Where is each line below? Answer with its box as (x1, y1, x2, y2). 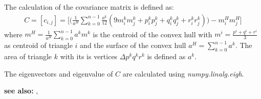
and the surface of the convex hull (80, 40, 186, 51)
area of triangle (4, 51, 52, 62)
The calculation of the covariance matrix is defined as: (4, 2, 174, 12)
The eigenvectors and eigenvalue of (4, 68, 113, 79)
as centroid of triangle (4, 40, 73, 51)
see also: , (4, 85, 38, 96)
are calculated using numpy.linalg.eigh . (122, 68, 244, 79)
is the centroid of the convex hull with (93, 29, 212, 39)
